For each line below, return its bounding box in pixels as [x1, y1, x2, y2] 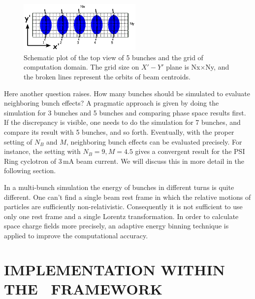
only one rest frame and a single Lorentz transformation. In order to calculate [4, 211, 239, 221]
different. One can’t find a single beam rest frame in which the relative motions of [4, 191, 251, 202]
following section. [4, 165, 56, 176]
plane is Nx [166, 62, 200, 72]
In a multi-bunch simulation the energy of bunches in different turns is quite [4, 182, 234, 192]
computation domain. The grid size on [24, 62, 139, 72]
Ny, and [205, 62, 229, 72]
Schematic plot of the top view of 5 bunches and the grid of [24, 52, 203, 62]
